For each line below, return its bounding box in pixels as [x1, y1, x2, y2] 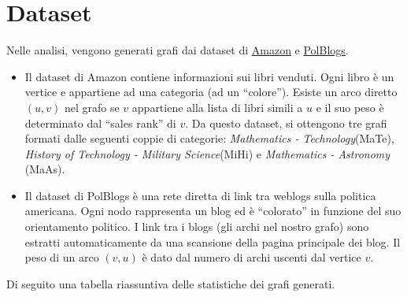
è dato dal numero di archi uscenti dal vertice [142, 249, 361, 265]
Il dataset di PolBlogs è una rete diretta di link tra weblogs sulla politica [24, 187, 376, 203]
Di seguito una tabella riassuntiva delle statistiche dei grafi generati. [6, 275, 335, 291]
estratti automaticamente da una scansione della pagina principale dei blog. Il [24, 233, 401, 250]
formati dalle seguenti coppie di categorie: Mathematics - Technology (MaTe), [24, 130, 394, 147]
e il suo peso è [316, 98, 384, 115]
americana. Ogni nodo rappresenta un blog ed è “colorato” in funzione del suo [24, 202, 401, 219]
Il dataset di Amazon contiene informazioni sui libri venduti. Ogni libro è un [24, 68, 394, 84]
